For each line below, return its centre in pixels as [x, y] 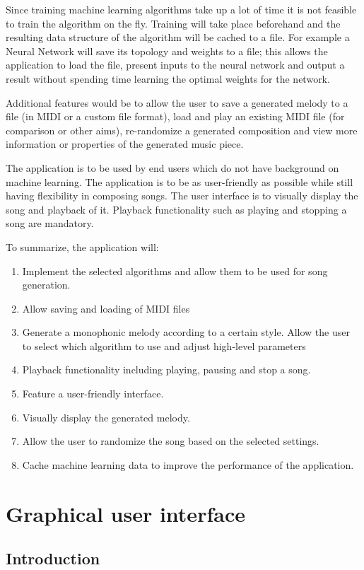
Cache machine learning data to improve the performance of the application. [188, 464]
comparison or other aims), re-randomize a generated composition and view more [182, 130]
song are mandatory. [50, 223]
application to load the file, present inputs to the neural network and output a [175, 65]
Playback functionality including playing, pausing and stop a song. [166, 370]
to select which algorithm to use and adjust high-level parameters [164, 345]
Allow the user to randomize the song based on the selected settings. [171, 441]
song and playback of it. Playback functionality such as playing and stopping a [176, 209]
